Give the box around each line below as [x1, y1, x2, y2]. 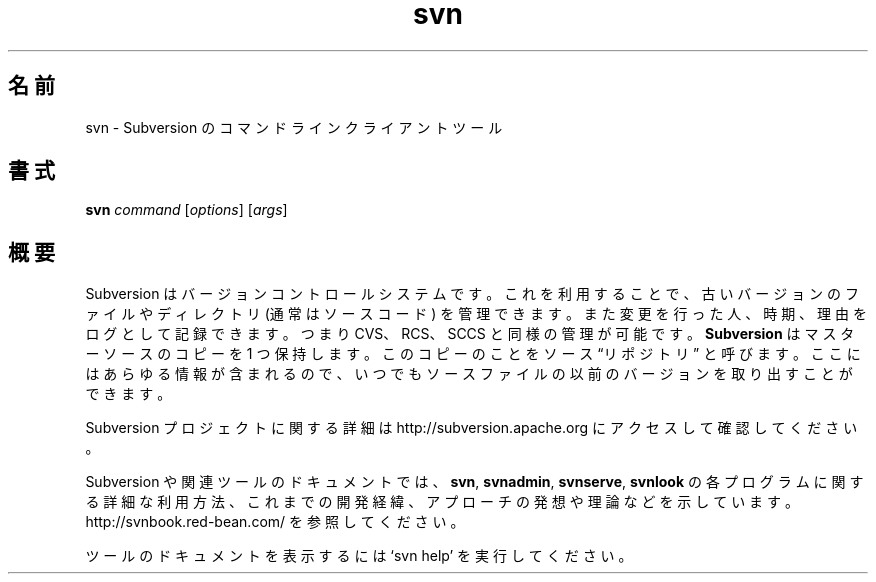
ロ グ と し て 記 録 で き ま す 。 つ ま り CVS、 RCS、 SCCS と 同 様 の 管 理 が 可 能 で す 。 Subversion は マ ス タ [85, 325, 855, 343]
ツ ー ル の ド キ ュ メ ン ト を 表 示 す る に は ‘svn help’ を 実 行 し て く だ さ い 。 [85, 547, 633, 565]
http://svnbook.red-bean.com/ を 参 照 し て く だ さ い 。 [85, 513, 465, 531]
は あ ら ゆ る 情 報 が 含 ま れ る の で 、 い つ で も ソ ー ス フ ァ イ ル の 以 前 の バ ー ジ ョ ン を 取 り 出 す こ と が [85, 365, 853, 383]
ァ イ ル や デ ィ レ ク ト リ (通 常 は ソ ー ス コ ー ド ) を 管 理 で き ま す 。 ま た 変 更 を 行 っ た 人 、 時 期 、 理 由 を [85, 305, 867, 323]
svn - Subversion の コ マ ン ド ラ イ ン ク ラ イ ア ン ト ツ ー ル [85, 118, 503, 136]
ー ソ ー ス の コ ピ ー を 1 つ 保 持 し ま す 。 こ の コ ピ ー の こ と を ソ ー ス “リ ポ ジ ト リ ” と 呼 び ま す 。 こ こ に [85, 345, 861, 363]
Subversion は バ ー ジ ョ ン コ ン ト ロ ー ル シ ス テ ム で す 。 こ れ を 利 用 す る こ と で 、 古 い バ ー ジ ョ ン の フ [85, 285, 859, 303]
